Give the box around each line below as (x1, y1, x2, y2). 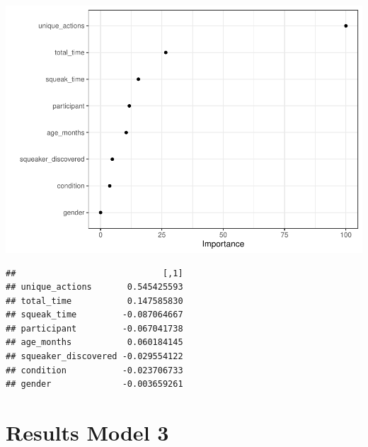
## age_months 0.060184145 (6, 337, 183, 348)
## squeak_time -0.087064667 (6, 310, 183, 320)
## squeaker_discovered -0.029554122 (6, 351, 183, 362)
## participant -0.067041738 (6, 323, 183, 334)
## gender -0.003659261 (6, 379, 183, 390)
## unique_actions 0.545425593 (6, 282, 183, 293)
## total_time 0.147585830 (6, 295, 183, 306)
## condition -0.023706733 (6, 365, 183, 375)
